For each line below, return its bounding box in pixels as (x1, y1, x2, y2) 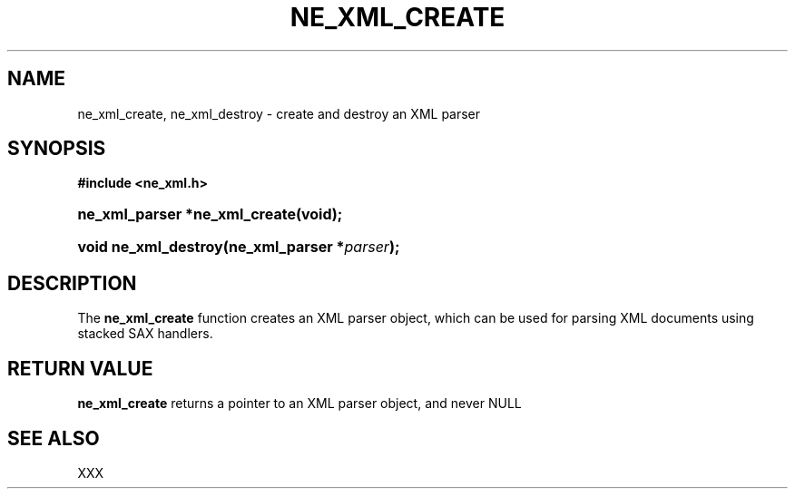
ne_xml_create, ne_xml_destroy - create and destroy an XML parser (77, 105, 481, 122)
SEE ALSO (7, 426, 100, 450)
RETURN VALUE (7, 356, 153, 380)
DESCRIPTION (7, 271, 137, 295)
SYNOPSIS (7, 137, 106, 160)
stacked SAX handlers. (77, 326, 213, 342)
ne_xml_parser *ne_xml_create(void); (77, 205, 343, 224)
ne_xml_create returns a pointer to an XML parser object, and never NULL (77, 395, 522, 412)
